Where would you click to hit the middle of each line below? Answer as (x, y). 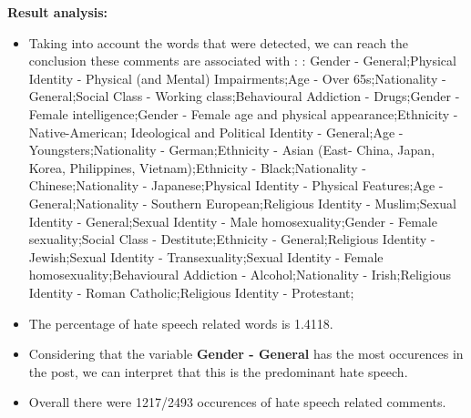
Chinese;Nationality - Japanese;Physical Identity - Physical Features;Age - (236, 185)
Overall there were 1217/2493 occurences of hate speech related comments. (237, 402)
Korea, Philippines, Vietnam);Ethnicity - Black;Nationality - (197, 167)
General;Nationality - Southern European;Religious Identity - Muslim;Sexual (242, 203)
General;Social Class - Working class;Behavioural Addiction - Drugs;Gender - (244, 96)
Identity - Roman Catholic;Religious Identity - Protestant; (191, 292)
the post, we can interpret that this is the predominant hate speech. (218, 371)
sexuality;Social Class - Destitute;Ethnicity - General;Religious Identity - (232, 239)
